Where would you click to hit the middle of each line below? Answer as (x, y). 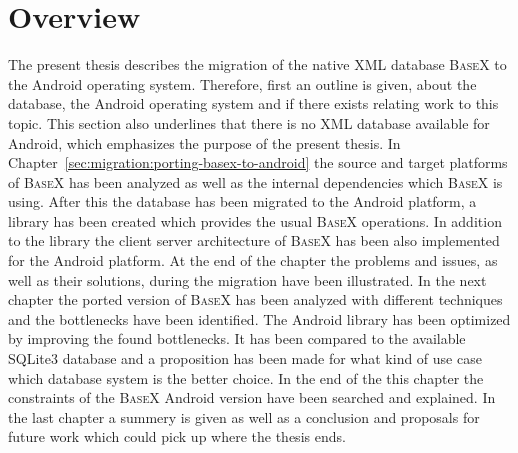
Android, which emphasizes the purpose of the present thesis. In (204, 142)
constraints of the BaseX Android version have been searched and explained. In (252, 397)
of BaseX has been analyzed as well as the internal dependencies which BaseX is (255, 181)
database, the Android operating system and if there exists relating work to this (253, 103)
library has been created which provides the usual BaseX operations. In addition (255, 220)
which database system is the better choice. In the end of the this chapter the (246, 377)
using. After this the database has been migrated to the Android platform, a (242, 201)
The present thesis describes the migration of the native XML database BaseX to (257, 64)
